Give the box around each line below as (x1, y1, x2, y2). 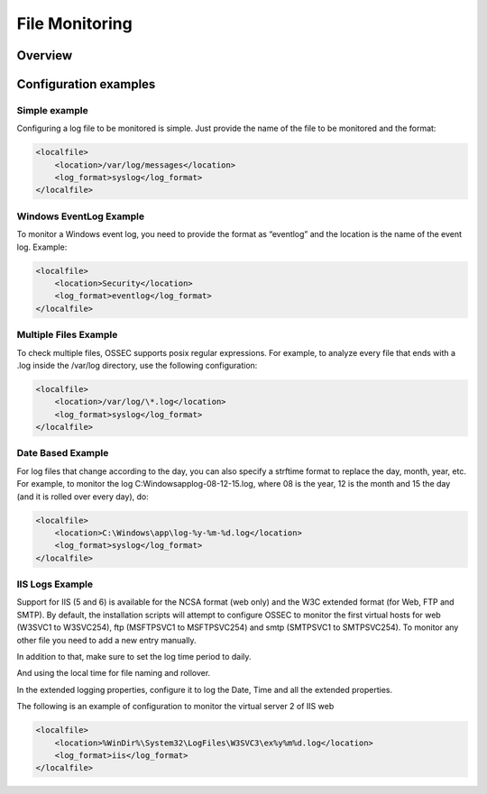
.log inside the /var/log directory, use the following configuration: (16, 360, 258, 370)
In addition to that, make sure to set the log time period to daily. (16, 652, 252, 662)
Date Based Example (16, 447, 109, 460)
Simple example (16, 104, 89, 116)
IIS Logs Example (16, 578, 94, 590)
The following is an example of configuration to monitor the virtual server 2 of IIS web (16, 701, 335, 712)
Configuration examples (16, 77, 156, 92)
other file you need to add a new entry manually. (16, 634, 198, 645)
